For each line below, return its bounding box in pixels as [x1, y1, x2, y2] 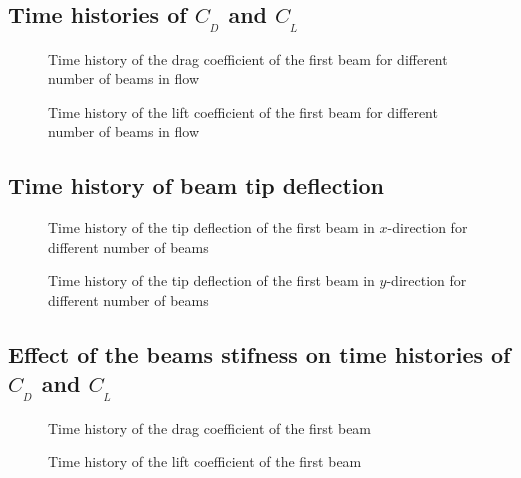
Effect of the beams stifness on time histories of [8, 338, 511, 369]
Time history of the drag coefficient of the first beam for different [48, 48, 448, 69]
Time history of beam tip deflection [8, 170, 384, 201]
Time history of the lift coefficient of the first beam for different [48, 101, 438, 122]
